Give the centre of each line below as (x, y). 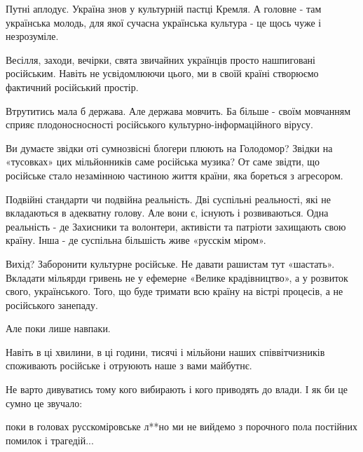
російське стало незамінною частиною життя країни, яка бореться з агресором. (174, 175)
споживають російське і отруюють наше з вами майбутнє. (129, 365)
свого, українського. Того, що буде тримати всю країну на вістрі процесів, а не (174, 291)
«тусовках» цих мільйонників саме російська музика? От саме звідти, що (163, 162)
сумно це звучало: (44, 403)
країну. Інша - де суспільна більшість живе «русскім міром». (136, 240)
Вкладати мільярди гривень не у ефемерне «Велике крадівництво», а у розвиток (177, 277)
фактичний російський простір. (72, 87)
